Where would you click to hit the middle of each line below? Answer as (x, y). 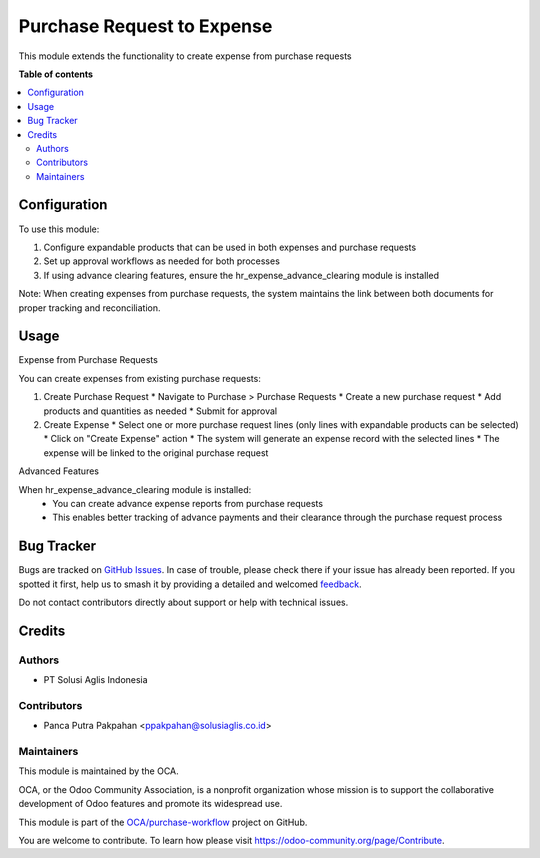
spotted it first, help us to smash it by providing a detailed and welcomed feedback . (190, 584)
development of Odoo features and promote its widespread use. (150, 804)
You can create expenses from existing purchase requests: (140, 378)
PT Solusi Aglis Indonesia (96, 680)
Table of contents (56, 74)
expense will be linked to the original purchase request (156, 452)
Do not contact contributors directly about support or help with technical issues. (183, 602)
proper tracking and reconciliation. (89, 307)
